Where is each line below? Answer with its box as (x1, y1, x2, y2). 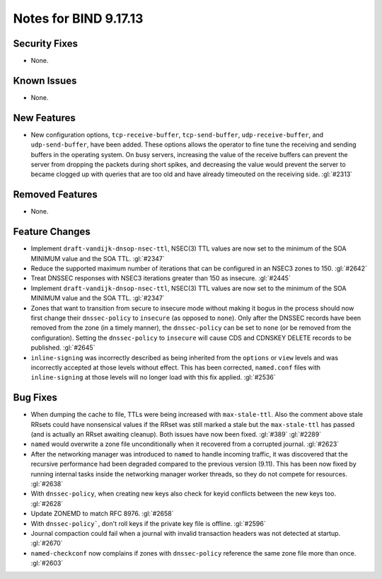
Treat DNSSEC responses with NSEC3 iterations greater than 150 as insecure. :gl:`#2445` (30, 274, 291, 282)
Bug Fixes (13, 391, 58, 403)
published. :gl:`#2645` (30, 343, 95, 352)
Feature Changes (13, 226, 91, 238)
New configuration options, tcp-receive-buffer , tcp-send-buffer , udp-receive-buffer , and (30, 130, 324, 139)
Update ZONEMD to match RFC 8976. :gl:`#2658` (30, 510, 174, 518)
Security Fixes (13, 38, 78, 50)
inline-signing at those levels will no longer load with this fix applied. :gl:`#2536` (30, 373, 276, 382)
